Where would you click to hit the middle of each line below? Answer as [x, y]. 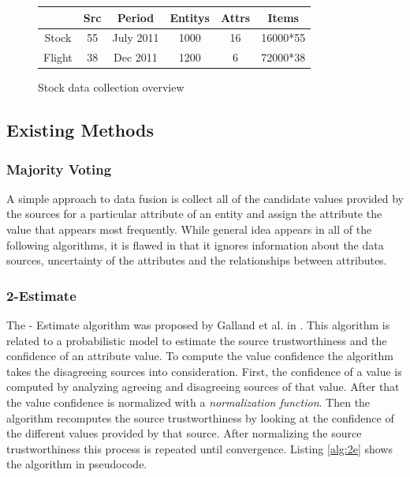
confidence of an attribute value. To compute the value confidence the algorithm [200, 356]
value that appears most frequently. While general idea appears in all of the [189, 229]
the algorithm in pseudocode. [77, 464]
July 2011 [136, 38]
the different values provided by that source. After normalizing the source [184, 433]
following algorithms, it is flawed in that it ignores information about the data [195, 244]
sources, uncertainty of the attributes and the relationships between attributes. [197, 260]
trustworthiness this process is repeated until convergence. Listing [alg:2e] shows [199, 448]
